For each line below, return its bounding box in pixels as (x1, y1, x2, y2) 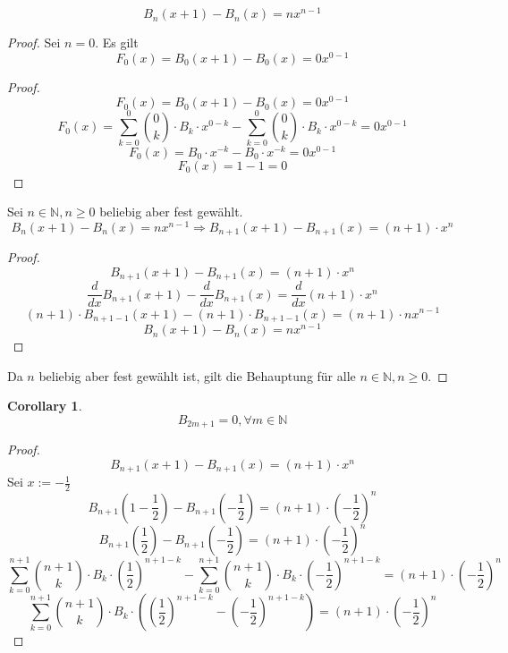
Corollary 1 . (7, 396, 82, 415)
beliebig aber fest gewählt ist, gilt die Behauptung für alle (38, 366, 356, 385)
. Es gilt (95, 33, 139, 52)
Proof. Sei (7, 33, 61, 52)
